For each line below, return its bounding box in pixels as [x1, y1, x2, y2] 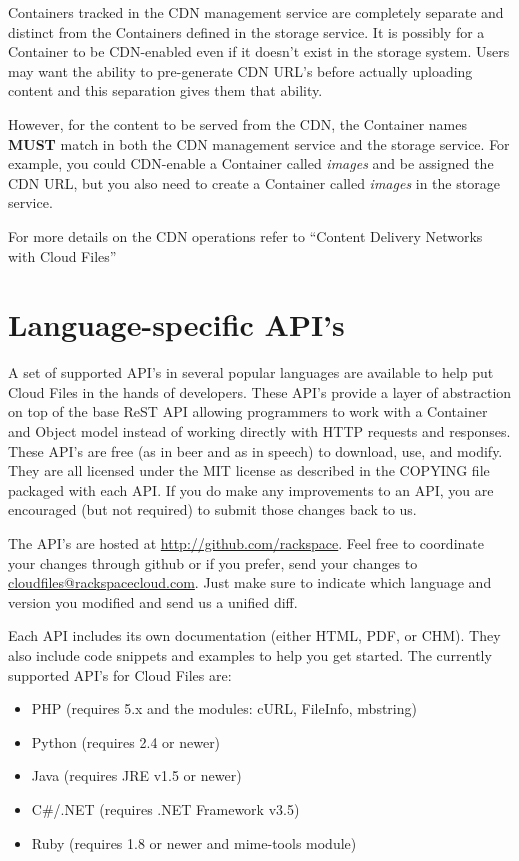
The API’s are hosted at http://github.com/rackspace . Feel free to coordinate [8, 533, 484, 553]
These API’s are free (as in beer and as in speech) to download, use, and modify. [8, 440, 503, 461]
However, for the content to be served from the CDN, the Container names [8, 113, 467, 134]
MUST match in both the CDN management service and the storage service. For [8, 133, 510, 154]
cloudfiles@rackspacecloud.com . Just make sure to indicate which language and [8, 572, 492, 593]
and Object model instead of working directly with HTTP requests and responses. [8, 421, 511, 442]
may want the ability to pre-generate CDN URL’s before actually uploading [8, 60, 473, 81]
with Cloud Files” [8, 245, 117, 266]
